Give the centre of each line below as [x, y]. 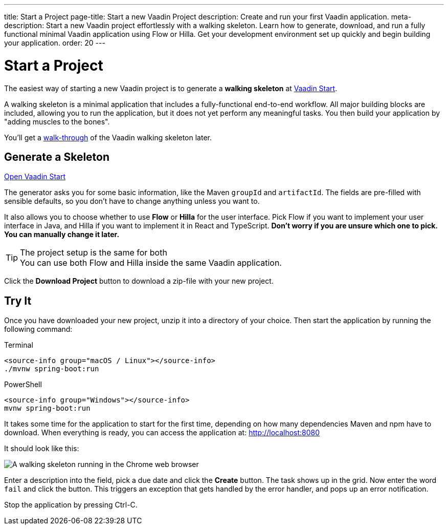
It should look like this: [42, 449]
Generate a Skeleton [57, 157]
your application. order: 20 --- [55, 43]
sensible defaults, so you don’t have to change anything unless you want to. [132, 201]
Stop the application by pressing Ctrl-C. [71, 505]
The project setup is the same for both [94, 253]
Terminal [19, 345]
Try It [18, 301]
